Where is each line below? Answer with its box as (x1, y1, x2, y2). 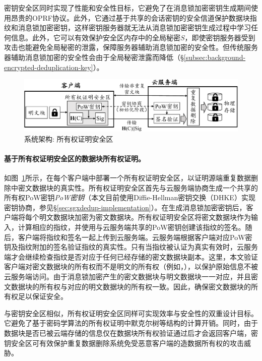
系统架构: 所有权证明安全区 (24, 133, 113, 144)
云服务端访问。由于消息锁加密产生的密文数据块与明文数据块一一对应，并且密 (4, 271, 258, 281)
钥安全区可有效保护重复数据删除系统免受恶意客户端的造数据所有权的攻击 (4, 337, 244, 348)
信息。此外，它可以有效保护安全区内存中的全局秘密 (11, 32, 180, 42)
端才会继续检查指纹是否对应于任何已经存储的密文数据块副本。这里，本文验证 (4, 251, 258, 262)
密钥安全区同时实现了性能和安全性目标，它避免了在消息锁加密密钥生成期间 (4, 3, 251, 13)
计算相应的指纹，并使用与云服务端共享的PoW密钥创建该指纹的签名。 (18, 222, 245, 232)
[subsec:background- (183, 51, 246, 62)
